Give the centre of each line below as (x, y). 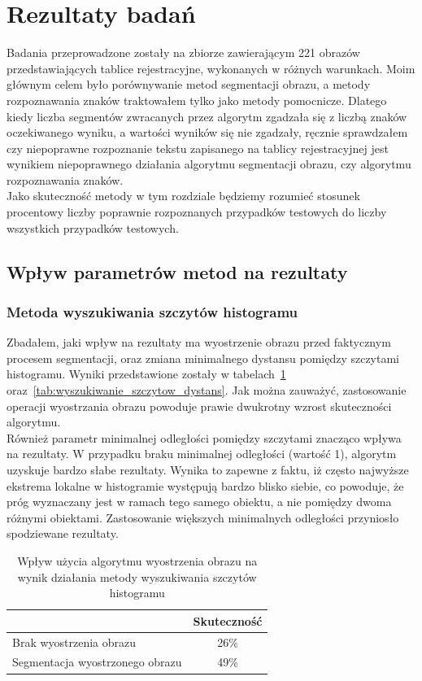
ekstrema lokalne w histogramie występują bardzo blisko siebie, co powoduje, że (205, 485)
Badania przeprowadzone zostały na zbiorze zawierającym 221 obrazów (183, 52)
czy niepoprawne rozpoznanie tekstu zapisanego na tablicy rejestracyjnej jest (198, 148)
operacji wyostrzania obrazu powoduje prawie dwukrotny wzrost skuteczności (199, 406)
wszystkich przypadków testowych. (93, 227)
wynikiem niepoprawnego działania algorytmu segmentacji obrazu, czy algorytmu (209, 164)
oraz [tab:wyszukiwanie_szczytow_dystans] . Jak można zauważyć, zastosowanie (207, 390)
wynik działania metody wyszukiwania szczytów (137, 576)
